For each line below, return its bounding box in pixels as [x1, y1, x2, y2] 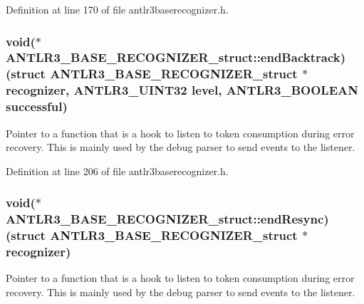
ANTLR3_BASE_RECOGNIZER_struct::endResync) [6, 210, 329, 228]
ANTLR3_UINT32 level [73, 81, 219, 99]
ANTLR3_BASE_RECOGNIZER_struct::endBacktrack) [6, 48, 345, 66]
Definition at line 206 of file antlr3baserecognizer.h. [6, 163, 229, 178]
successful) [6, 98, 68, 115]
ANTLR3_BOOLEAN [226, 81, 358, 99]
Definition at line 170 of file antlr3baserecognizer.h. [6, 2, 229, 16]
